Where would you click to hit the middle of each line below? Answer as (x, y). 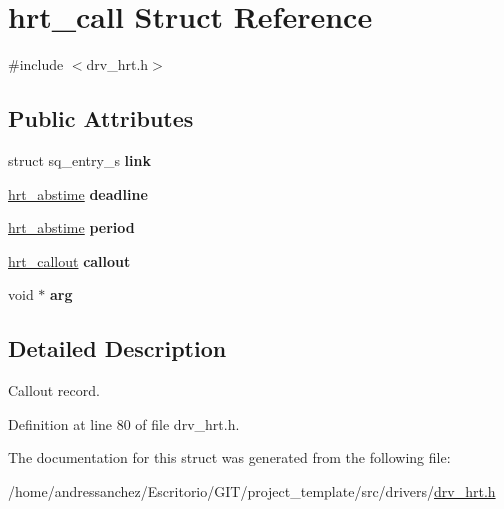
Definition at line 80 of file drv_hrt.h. (124, 423)
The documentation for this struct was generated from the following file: (229, 457)
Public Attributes (101, 118)
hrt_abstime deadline (78, 193)
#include (36, 64)
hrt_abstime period (71, 227)
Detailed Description (117, 348)
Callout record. (54, 390)
